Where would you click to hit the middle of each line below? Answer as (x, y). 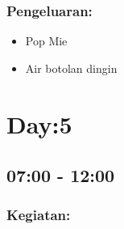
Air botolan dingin (71, 68)
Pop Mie (46, 41)
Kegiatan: (39, 215)
